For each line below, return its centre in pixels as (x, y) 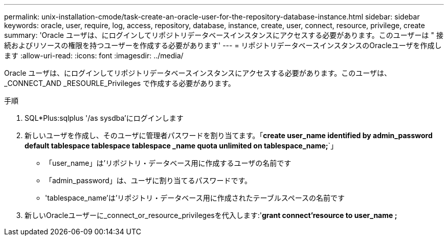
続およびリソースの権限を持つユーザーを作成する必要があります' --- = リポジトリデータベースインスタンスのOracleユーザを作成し (223, 45)
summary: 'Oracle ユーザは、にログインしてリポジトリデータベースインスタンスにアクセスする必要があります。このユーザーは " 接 (224, 35)
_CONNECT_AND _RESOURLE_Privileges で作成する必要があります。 (120, 83)
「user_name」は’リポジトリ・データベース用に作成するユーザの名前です (168, 163)
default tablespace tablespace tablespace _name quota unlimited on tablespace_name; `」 (181, 146)
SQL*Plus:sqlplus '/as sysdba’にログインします (104, 118)
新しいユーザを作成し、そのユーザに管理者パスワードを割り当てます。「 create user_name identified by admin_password (229, 135)
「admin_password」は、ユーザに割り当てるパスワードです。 (149, 180)
